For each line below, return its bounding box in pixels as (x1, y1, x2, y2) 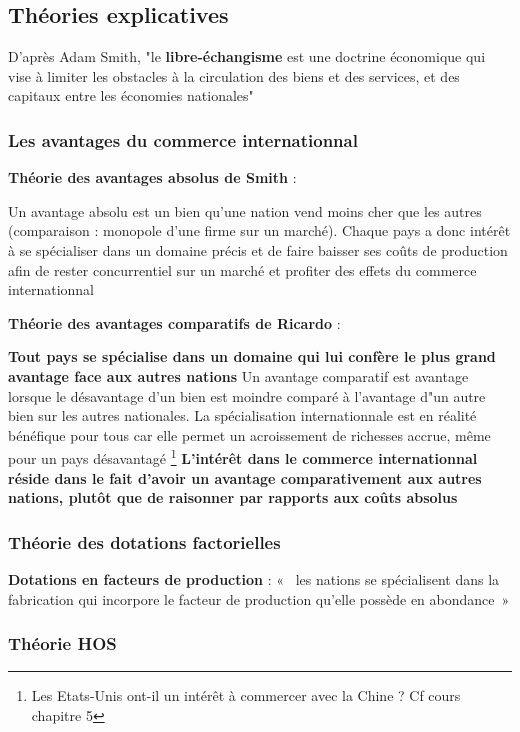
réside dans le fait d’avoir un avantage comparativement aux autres (8, 467, 482, 488)
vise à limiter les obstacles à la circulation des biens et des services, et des (8, 65, 460, 86)
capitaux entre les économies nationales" (8, 85, 254, 106)
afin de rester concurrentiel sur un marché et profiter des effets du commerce (8, 259, 477, 280)
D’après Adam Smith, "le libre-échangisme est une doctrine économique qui (8, 46, 486, 67)
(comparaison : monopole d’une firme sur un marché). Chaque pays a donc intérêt (8, 220, 511, 241)
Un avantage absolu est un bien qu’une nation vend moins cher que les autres (8, 200, 482, 221)
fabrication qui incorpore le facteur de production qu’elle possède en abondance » (8, 588, 510, 609)
